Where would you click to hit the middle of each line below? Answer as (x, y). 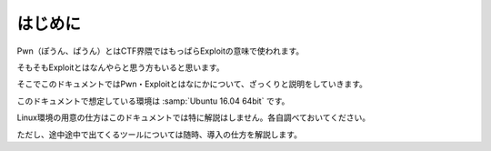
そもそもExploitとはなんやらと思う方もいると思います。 (120, 67)
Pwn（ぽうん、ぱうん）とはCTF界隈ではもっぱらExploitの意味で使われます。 (160, 51)
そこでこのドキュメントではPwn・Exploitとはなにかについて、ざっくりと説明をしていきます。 (192, 84)
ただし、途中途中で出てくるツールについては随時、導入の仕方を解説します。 (159, 134)
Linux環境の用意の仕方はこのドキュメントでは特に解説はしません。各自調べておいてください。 (194, 117)
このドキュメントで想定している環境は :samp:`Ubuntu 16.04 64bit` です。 (153, 101)
